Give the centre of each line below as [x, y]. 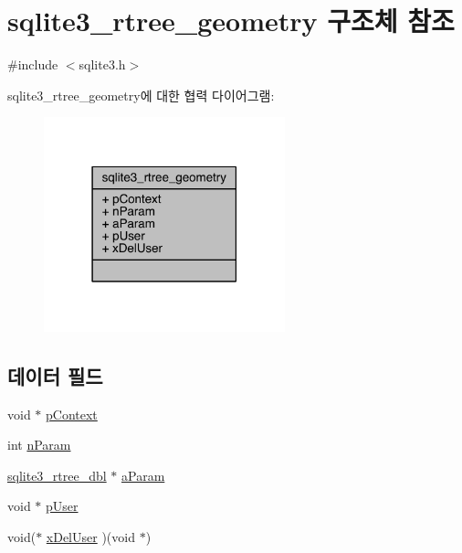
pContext [72, 414]
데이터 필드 [55, 375]
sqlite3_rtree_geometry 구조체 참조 [231, 21]
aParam [143, 475]
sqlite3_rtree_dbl [57, 475]
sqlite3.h [102, 64]
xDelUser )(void [90, 537]
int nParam [39, 445]
